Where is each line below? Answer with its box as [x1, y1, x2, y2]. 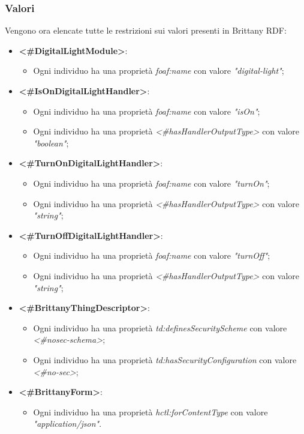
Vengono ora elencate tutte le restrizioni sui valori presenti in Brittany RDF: [5, 24, 287, 37]
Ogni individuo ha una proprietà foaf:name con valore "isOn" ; [33, 104, 260, 117]
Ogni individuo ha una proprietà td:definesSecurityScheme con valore [33, 321, 287, 334]
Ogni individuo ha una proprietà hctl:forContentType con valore [33, 405, 268, 418]
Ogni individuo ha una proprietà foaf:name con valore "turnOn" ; [33, 176, 270, 189]
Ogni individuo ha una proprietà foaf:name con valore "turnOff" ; [33, 249, 270, 262]
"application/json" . [33, 417, 102, 430]
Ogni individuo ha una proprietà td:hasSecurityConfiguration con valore [33, 353, 297, 366]
